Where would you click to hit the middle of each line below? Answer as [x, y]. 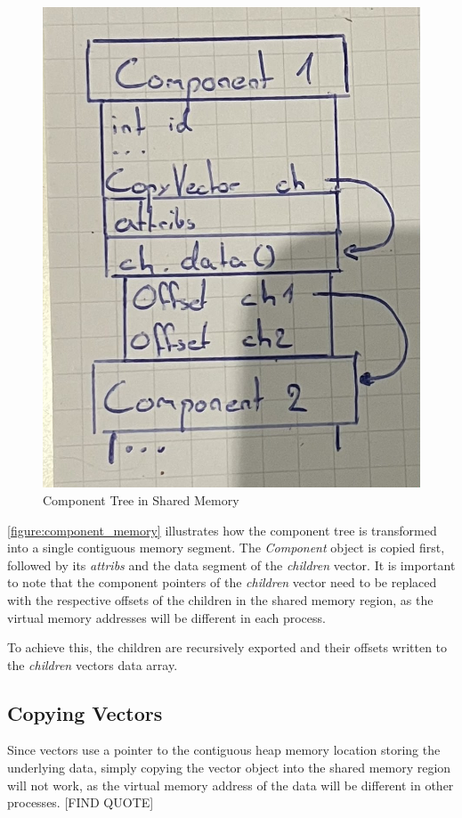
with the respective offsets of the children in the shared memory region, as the [220, 599]
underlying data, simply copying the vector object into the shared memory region [229, 768]
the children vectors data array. [93, 664]
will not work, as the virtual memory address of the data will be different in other [231, 785]
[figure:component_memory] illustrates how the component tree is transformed [222, 530]
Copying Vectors [85, 712]
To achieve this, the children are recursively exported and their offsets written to [227, 647]
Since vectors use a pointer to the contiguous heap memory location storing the [224, 750]
